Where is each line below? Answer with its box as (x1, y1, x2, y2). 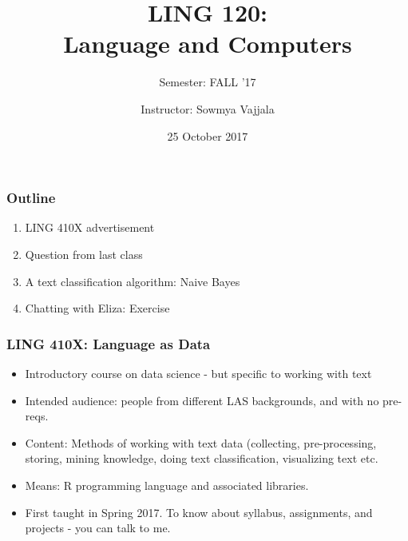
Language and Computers (63, 27, 352, 60)
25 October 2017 (167, 127, 248, 144)
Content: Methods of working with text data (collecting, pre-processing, (25, 434, 377, 451)
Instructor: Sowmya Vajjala (141, 100, 275, 117)
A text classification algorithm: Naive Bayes (25, 272, 240, 289)
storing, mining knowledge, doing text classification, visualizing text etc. (25, 450, 378, 467)
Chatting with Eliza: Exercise (25, 300, 170, 316)
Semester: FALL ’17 (159, 74, 256, 90)
